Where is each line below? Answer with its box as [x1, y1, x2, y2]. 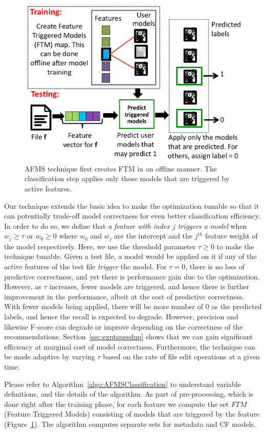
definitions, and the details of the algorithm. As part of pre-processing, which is [4, 388, 254, 399]
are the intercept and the [114, 230, 193, 241]
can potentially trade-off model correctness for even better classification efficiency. [4, 210, 260, 221]
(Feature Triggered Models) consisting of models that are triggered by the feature [4, 408, 260, 419]
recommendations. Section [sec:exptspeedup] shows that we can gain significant [4, 331, 253, 342]
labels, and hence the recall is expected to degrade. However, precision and [4, 311, 238, 321]
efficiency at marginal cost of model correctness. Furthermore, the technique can [4, 341, 256, 352]
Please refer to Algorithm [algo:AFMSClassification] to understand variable [4, 378, 241, 389]
